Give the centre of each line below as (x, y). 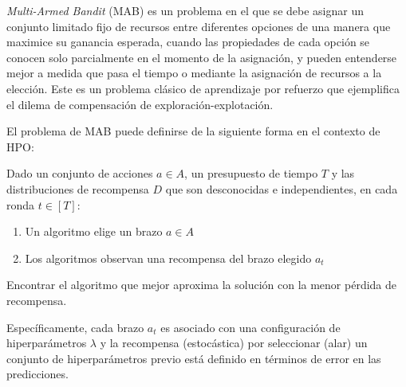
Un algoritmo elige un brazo (94, 231)
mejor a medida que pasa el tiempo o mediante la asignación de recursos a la (194, 73)
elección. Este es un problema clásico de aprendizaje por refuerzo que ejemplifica (203, 88)
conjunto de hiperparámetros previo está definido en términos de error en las (194, 358)
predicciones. (37, 374)
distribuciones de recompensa (78, 188)
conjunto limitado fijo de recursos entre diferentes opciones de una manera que (199, 26)
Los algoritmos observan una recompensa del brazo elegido (168, 258)
